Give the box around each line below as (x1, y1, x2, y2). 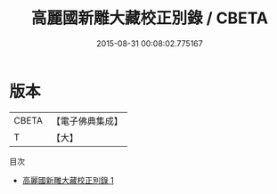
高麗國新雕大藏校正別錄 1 (21, 174, 114, 185)
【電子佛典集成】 (51, 115, 123, 127)
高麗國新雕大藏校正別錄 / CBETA (30, 8, 269, 28)
